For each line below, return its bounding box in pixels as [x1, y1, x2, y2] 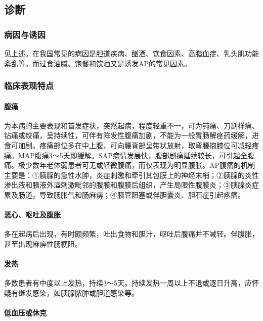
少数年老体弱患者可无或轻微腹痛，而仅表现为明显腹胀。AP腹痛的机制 [25, 160, 255, 170]
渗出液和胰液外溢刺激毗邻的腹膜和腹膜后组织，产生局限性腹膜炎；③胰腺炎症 [4, 179, 259, 190]
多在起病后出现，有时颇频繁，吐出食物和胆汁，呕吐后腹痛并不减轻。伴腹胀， [4, 228, 259, 239]
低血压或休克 [4, 307, 47, 318]
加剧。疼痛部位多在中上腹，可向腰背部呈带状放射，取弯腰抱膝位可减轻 [18, 140, 252, 151]
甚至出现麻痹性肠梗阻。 [4, 238, 82, 249]
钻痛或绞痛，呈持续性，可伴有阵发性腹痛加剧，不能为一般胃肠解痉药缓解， [4, 130, 252, 141]
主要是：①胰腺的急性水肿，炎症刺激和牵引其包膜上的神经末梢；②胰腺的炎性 [4, 169, 259, 180]
